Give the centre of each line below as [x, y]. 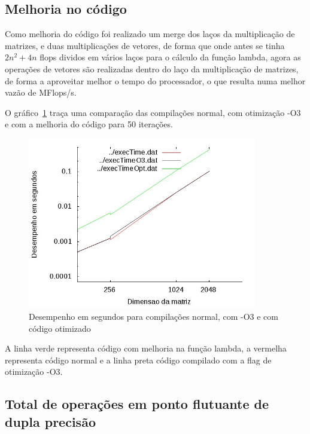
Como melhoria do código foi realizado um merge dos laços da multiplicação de [150, 34]
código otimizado [60, 328]
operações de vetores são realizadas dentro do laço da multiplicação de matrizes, [152, 68]
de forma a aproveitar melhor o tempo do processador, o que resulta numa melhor [155, 80]
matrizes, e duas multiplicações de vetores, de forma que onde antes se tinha [145, 45]
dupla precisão [50, 421]
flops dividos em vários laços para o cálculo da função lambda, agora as [170, 57]
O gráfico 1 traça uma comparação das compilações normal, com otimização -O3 [153, 112]
